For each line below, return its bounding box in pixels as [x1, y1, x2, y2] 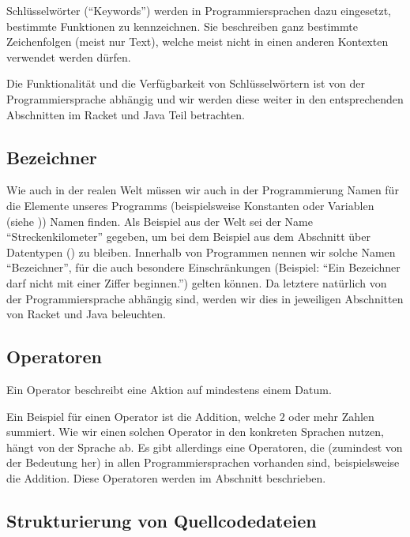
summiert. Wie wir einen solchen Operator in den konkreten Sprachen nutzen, [6, 423, 384, 440]
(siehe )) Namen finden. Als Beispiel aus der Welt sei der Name [6, 212, 313, 229]
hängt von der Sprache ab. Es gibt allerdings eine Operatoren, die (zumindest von [6, 438, 403, 455]
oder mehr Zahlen [288, 407, 374, 424]
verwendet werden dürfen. [6, 48, 131, 65]
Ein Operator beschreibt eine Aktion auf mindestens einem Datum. [6, 381, 332, 397]
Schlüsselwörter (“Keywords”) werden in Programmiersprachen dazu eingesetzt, [6, 2, 391, 18]
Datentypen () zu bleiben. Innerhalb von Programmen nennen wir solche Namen [6, 243, 396, 260]
